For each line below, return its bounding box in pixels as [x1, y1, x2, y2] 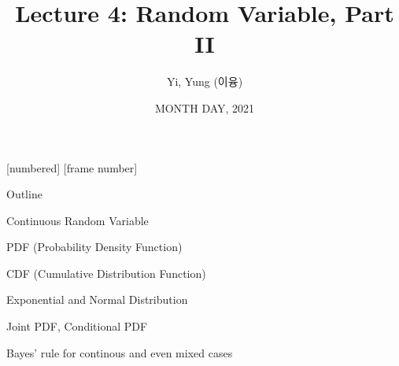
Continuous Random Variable [6, 212, 149, 228]
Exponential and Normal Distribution [6, 291, 188, 308]
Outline [6, 186, 42, 202]
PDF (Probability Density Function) [6, 238, 183, 255]
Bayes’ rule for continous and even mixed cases [6, 344, 233, 360]
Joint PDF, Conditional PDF [6, 318, 148, 335]
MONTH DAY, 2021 [154, 99, 255, 116]
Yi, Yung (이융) [166, 73, 243, 90]
